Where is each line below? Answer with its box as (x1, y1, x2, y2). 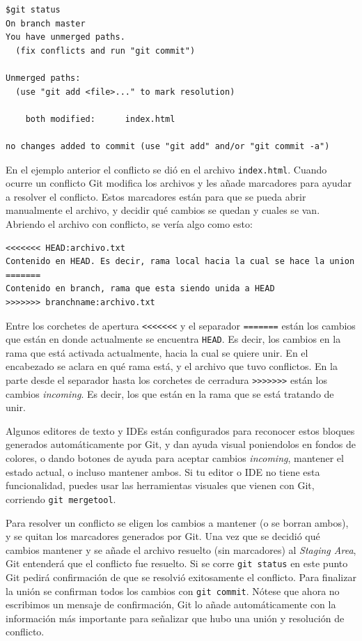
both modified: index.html (25, 114, 175, 124)
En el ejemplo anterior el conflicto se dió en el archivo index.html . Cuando (6, 162, 327, 176)
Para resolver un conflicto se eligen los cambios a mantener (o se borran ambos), (6, 515, 349, 530)
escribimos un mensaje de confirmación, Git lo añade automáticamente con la (6, 597, 336, 612)
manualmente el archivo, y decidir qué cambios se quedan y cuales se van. (6, 203, 320, 217)
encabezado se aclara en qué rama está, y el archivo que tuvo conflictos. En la (6, 359, 338, 373)
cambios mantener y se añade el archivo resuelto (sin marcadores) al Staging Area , (6, 542, 356, 557)
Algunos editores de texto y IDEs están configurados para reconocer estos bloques (6, 423, 355, 438)
